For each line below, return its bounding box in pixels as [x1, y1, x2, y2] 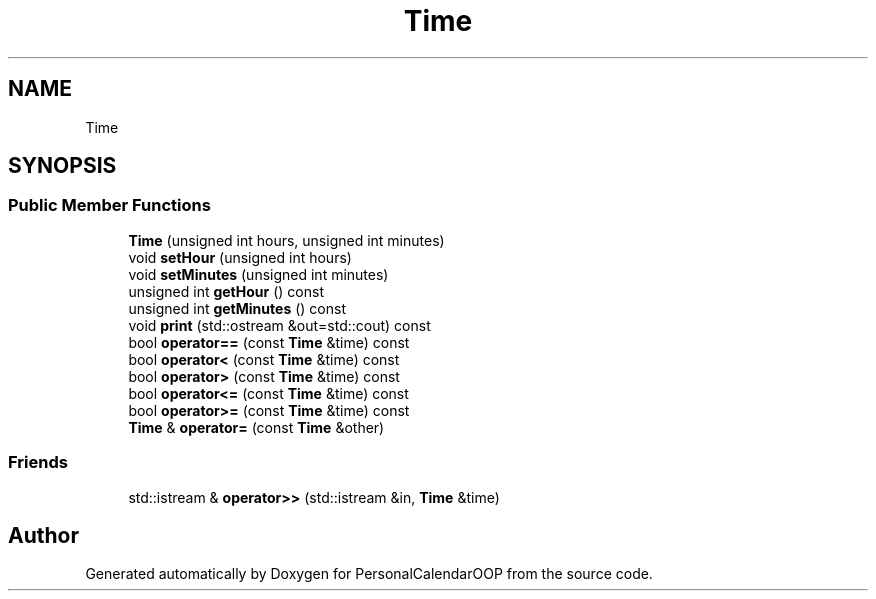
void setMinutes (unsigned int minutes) [128, 265, 389, 283]
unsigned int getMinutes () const [128, 299, 346, 317]
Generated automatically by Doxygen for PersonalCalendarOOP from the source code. [85, 565, 653, 583]
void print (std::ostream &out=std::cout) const [128, 316, 431, 334]
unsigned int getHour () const [128, 282, 324, 300]
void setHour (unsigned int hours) [128, 248, 352, 266]
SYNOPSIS [8, 153, 117, 179]
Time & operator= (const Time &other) [128, 418, 385, 436]
